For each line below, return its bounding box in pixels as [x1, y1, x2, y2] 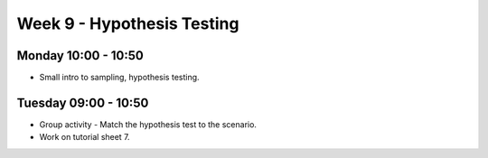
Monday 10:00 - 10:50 [16, 48, 144, 63]
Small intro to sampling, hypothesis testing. [39, 72, 200, 83]
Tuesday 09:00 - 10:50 [16, 95, 149, 110]
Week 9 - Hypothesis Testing [16, 14, 239, 33]
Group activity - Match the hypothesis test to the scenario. [39, 118, 258, 130]
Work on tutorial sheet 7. [39, 132, 130, 143]
